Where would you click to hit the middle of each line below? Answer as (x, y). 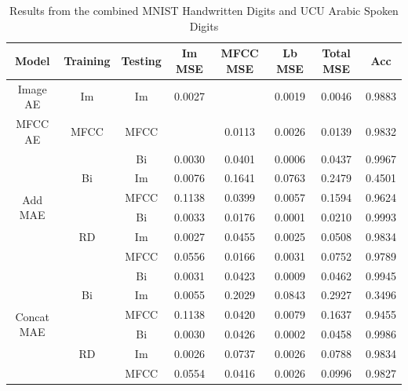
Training (87, 60)
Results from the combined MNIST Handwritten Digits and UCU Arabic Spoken (204, 10)
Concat (32, 316)
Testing (141, 60)
